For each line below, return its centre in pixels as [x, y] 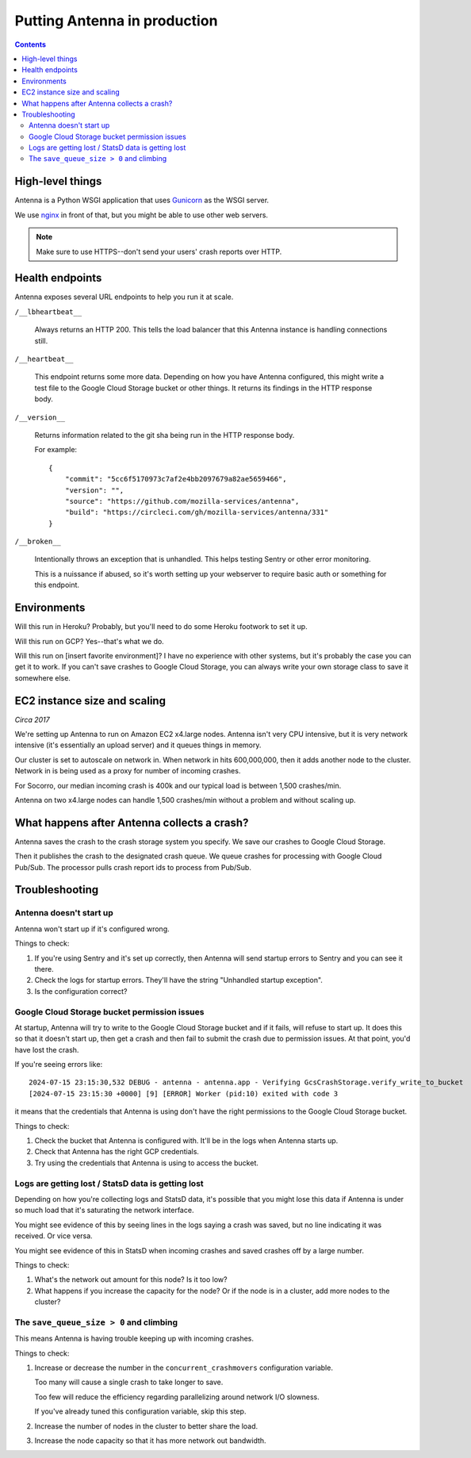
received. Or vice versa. [54, 1236]
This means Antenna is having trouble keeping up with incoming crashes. [134, 1339]
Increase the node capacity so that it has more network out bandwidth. [150, 1441]
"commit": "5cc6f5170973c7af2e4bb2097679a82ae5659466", [176, 479]
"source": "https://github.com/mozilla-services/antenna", [182, 501]
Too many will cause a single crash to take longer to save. [129, 1382]
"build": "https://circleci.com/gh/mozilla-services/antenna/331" [197, 512]
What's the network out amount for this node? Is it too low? [131, 1280]
